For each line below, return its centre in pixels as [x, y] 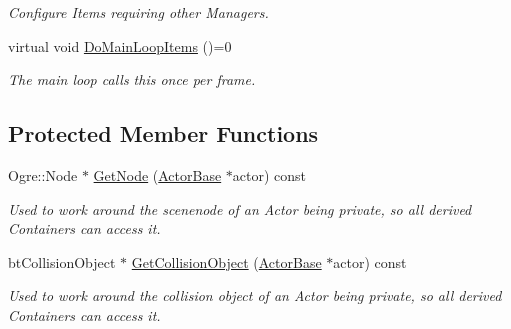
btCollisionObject [62, 261]
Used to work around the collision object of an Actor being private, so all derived [255, 295]
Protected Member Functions [163, 133]
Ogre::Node [43, 174]
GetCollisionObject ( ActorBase [226, 261]
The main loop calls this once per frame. [132, 79]
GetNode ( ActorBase [157, 174]
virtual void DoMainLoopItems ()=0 [120, 45]
